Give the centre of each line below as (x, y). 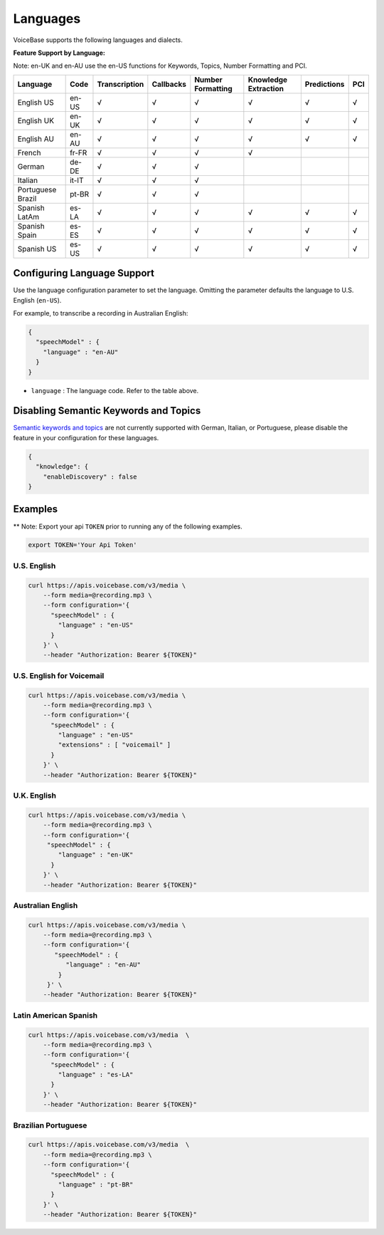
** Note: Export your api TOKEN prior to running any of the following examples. (128, 526)
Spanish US (37, 249)
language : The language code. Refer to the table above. (115, 390)
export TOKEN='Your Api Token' (83, 545)
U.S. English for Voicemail (59, 675)
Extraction (266, 88)
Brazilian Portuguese (50, 1125)
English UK (36, 120)
